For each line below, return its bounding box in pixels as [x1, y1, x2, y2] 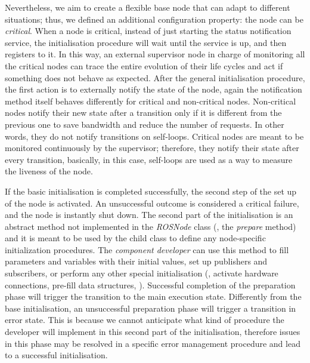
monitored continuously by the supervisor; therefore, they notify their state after [5, 141, 299, 154]
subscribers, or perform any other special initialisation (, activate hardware [5, 267, 278, 279]
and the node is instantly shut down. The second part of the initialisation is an [5, 208, 293, 221]
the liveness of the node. [5, 165, 93, 177]
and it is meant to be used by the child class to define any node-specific [5, 232, 266, 244]
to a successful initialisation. [5, 349, 108, 361]
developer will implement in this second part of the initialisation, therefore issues [5, 325, 300, 338]
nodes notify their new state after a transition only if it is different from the [5, 106, 282, 119]
